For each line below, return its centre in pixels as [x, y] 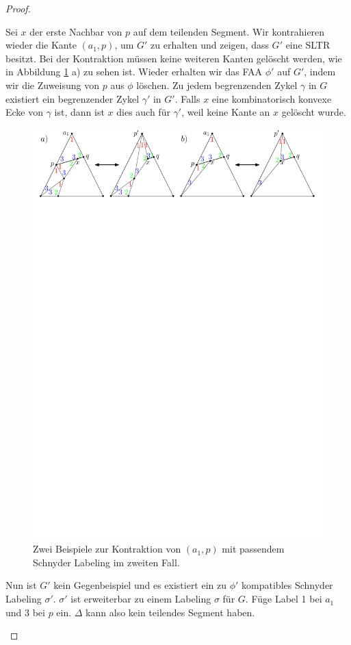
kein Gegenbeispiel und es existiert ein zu [140, 585]
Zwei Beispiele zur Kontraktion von [107, 549]
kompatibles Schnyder [287, 585]
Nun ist [21, 585]
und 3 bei [25, 612]
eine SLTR [308, 45]
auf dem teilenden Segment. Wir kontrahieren [229, 31]
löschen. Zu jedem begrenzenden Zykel [217, 85]
